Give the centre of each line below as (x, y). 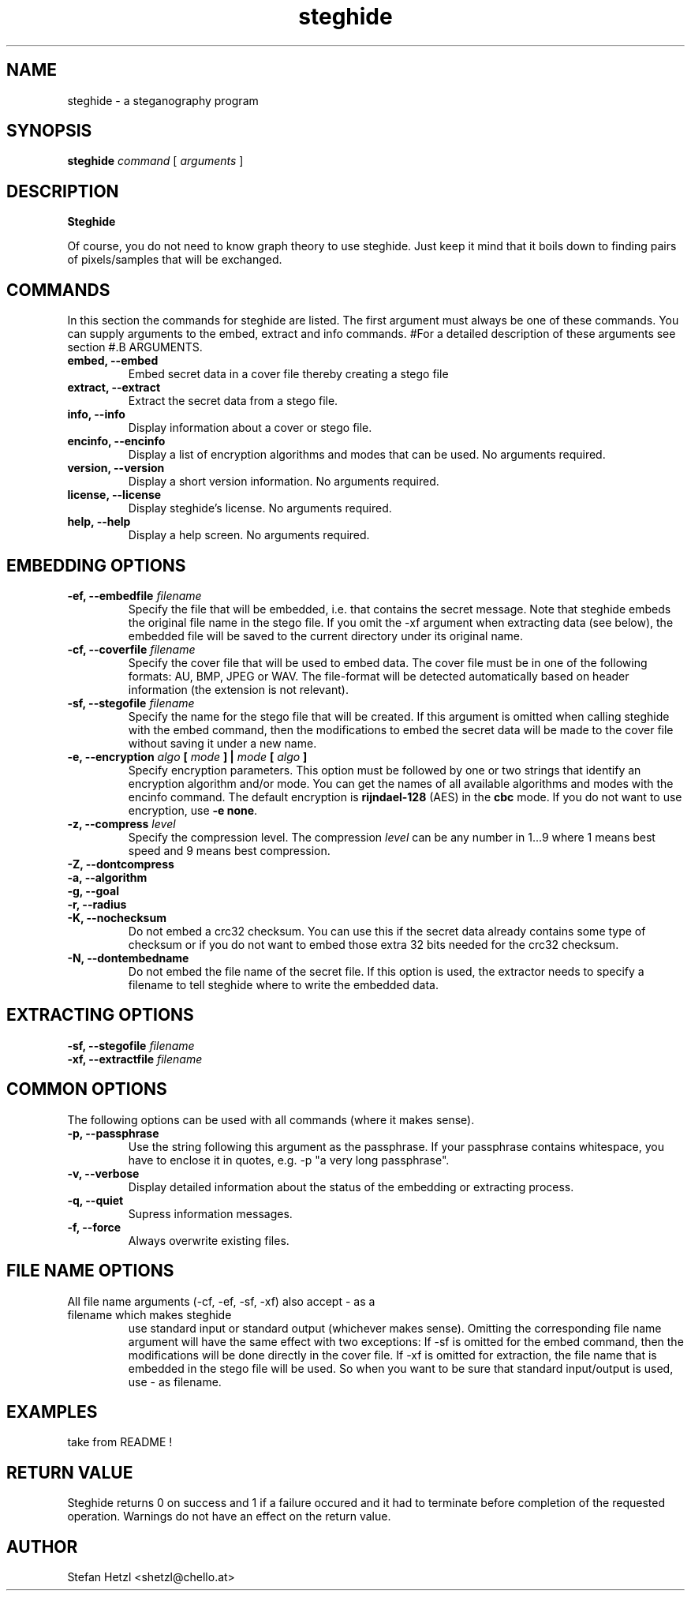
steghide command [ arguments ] (155, 161)
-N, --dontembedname (128, 958)
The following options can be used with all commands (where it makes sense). (271, 1119)
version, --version (116, 468)
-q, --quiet (95, 1200)
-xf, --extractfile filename (135, 1059)
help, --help (99, 522)
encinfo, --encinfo (116, 441)
